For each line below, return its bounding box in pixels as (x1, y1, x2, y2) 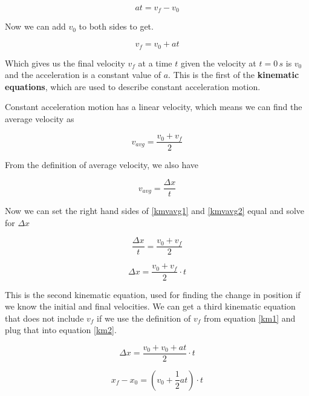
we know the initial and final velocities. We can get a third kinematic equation (5, 300, 296, 313)
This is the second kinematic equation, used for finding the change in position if (5, 288, 301, 300)
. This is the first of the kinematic (168, 68, 299, 81)
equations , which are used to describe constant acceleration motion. (5, 80, 261, 93)
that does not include (5, 311, 84, 324)
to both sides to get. (79, 20, 154, 33)
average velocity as (5, 112, 74, 125)
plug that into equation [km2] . (5, 323, 117, 336)
